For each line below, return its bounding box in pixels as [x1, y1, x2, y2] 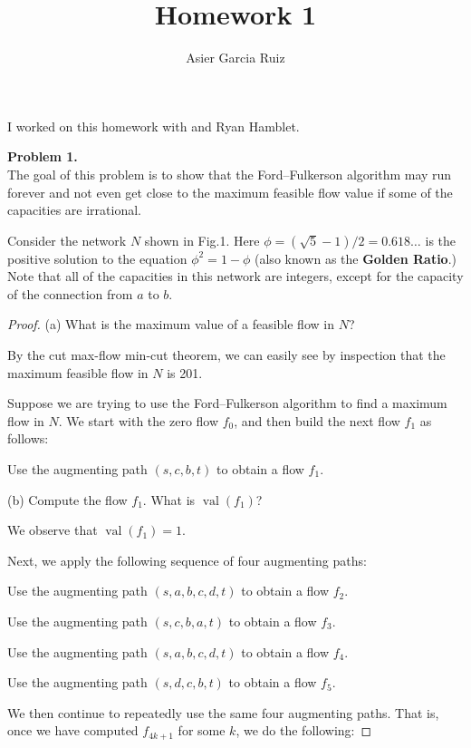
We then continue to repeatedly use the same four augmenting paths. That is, [7, 703, 439, 722]
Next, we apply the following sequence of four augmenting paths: [7, 550, 367, 569]
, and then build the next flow [234, 411, 400, 430]
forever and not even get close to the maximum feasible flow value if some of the [7, 182, 453, 201]
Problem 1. [7, 147, 78, 166]
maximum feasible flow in [7, 363, 149, 382]
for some [178, 721, 226, 740]
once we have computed [7, 721, 139, 740]
